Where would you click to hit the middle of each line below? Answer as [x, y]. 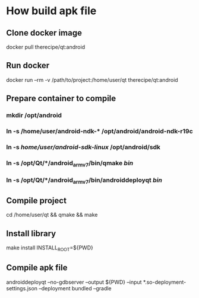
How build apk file [51, 11]
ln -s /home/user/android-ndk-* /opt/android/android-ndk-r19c [99, 132]
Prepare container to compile [61, 99]
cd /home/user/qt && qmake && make [52, 215]
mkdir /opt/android [34, 116]
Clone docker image [44, 33]
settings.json [22, 288]
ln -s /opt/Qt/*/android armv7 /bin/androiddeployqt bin [84, 181]
